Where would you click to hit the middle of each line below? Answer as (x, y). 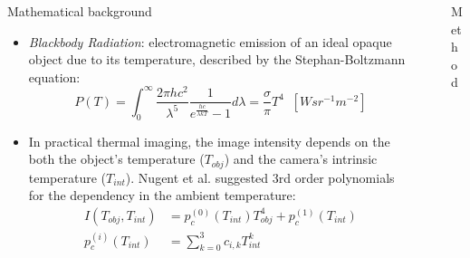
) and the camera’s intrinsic (301, 159)
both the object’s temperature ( (116, 159)
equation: (54, 76)
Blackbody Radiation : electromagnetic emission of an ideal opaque (210, 41)
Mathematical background (80, 11)
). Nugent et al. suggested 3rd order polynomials (260, 177)
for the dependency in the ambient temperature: (162, 195)
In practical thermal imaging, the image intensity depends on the (209, 141)
